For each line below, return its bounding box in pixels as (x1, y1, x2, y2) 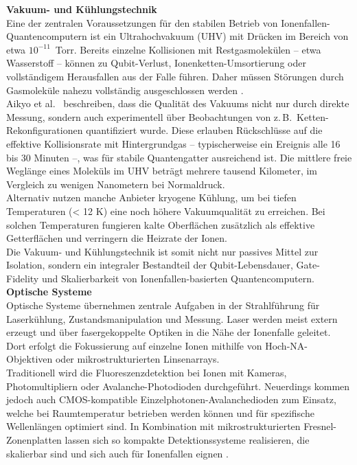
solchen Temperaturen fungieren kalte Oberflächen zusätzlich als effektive (6, 217, 315, 231)
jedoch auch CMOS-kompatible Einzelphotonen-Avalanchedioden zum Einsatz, (6, 392, 336, 407)
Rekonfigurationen (6, 123, 83, 137)
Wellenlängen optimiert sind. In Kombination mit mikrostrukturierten (6, 419, 301, 433)
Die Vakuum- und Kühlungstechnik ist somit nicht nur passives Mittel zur (6, 244, 319, 258)
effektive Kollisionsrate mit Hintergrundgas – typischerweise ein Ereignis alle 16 (6, 136, 341, 150)
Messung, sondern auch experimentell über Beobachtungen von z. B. (6, 109, 292, 124)
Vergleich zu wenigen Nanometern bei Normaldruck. (6, 177, 225, 191)
